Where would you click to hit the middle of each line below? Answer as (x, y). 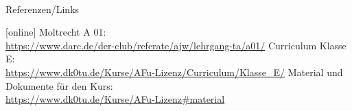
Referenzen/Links (43, 9)
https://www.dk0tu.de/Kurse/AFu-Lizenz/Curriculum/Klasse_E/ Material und (174, 72)
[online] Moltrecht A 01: (56, 32)
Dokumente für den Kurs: (59, 85)
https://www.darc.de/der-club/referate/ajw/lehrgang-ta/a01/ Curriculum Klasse (176, 45)
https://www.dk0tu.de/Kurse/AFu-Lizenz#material (115, 99)
